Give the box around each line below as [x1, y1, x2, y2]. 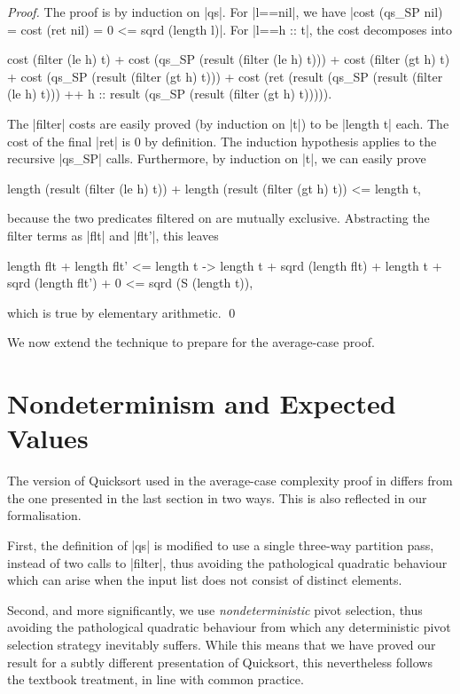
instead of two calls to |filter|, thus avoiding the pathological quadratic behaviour [7, 553, 448, 572]
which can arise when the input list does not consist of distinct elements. [7, 571, 402, 589]
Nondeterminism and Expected [7, 385, 396, 422]
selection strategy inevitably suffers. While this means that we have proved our [7, 635, 436, 653]
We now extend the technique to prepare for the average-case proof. [7, 333, 375, 351]
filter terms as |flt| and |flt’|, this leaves [7, 225, 219, 244]
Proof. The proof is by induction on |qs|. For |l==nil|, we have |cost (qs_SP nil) [7, 3, 443, 20]
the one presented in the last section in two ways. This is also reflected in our [7, 488, 427, 507]
